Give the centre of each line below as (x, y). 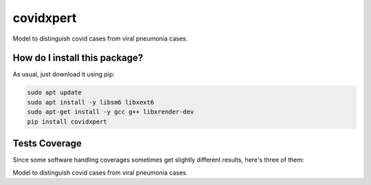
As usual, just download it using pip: (64, 74)
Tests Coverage (47, 143)
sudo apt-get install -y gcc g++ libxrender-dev (111, 112)
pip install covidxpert (67, 121)
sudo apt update (55, 92)
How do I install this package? (78, 58)
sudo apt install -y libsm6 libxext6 (91, 102)
